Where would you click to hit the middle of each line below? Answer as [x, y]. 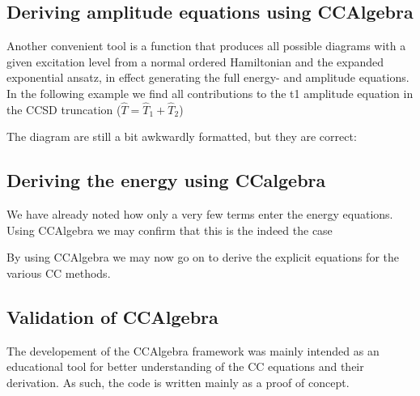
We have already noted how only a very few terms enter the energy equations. [200, 214]
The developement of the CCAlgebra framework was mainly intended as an [193, 350]
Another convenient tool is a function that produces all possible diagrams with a [206, 46]
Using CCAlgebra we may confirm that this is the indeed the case [170, 230]
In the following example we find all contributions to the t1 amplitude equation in [210, 93]
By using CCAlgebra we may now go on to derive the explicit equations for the [203, 257]
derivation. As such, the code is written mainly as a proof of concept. [178, 382]
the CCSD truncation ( [64, 109]
